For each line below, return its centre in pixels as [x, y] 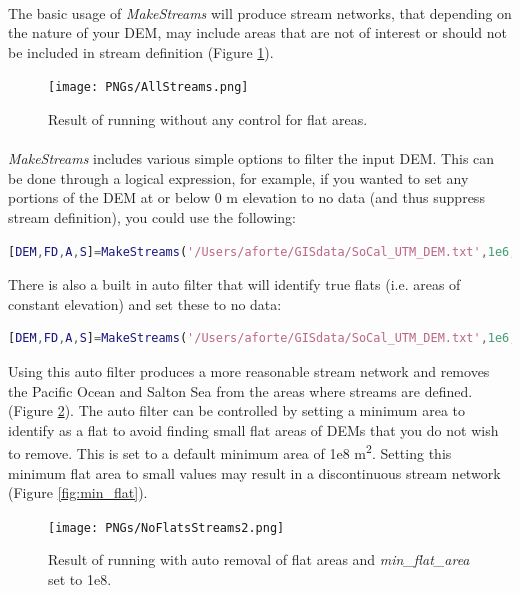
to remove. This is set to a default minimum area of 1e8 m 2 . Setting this [230, 451]
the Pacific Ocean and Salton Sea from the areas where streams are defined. [240, 390]
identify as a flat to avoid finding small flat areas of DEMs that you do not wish [253, 429]
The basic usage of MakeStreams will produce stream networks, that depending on [260, 12]
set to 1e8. [80, 579]
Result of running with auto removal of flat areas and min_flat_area [259, 559]
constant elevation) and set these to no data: [145, 303]
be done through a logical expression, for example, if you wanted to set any [238, 177]
